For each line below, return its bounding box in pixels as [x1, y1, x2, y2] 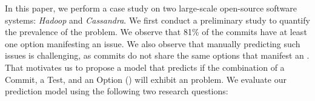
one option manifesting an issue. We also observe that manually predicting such [5, 37, 300, 50]
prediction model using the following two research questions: [5, 85, 228, 97]
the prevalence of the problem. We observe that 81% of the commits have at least [5, 25, 307, 38]
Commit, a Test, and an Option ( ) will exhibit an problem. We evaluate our [5, 73, 287, 85]
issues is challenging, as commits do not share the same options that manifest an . [5, 49, 310, 62]
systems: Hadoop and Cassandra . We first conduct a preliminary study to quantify [5, 13, 310, 26]
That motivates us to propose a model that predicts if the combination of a [5, 60, 285, 73]
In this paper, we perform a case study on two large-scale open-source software [5, 2, 297, 14]
